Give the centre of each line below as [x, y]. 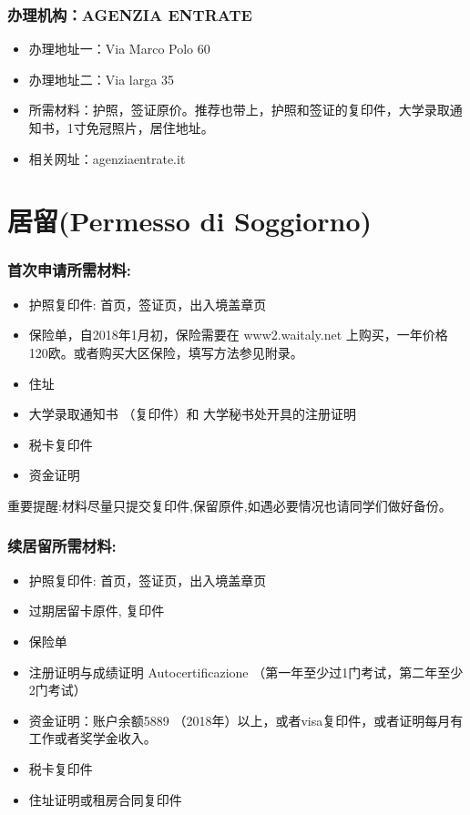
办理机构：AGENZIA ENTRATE [130, 14]
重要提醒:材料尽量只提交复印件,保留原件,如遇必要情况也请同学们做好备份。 [230, 505]
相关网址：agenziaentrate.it [107, 158]
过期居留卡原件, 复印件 [97, 611]
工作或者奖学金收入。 [92, 738]
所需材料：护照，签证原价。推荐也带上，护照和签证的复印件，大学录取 [239, 110]
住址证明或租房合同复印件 [105, 799]
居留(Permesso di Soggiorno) [190, 221]
